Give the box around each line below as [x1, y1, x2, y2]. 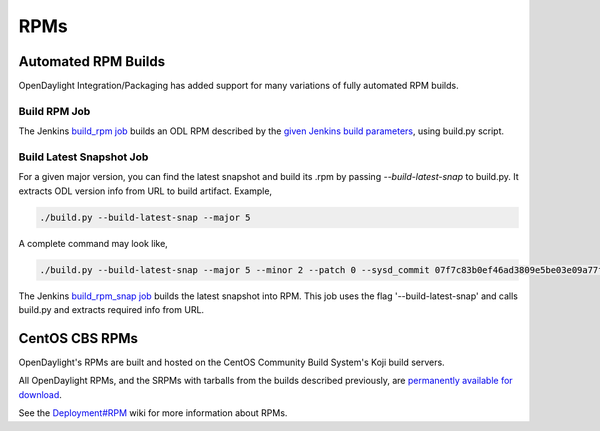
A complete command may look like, [18, 237, 169, 249]
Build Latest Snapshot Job [18, 150, 149, 164]
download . [18, 388, 62, 400]
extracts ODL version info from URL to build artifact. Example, [18, 185, 273, 197]
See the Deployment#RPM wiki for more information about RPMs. [18, 407, 288, 419]
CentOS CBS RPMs [18, 330, 139, 347]
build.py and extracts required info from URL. [18, 304, 205, 316]
